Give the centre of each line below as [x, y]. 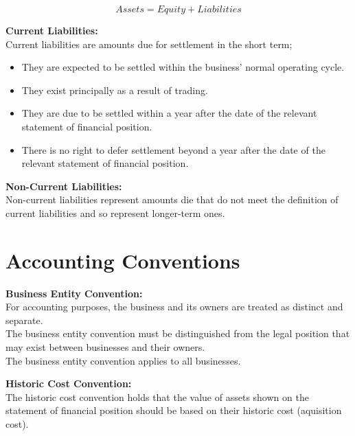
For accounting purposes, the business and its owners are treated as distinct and [174, 307]
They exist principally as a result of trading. [115, 90]
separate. [24, 320]
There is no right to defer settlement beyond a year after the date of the [173, 149]
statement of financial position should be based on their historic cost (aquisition [174, 410]
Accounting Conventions [123, 260]
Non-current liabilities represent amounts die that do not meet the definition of [172, 199]
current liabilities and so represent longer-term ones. [115, 213]
